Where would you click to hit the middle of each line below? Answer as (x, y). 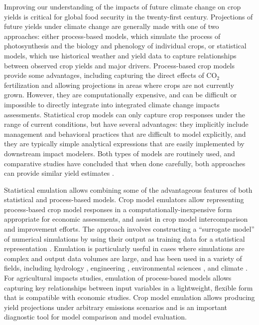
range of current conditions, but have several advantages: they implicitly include (126, 124)
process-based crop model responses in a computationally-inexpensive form (118, 209)
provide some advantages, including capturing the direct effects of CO (111, 75)
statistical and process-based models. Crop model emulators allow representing (124, 199)
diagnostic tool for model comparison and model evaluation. (95, 317)
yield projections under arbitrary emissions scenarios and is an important (116, 307)
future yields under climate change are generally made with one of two (112, 26)
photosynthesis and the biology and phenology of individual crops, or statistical (125, 46)
